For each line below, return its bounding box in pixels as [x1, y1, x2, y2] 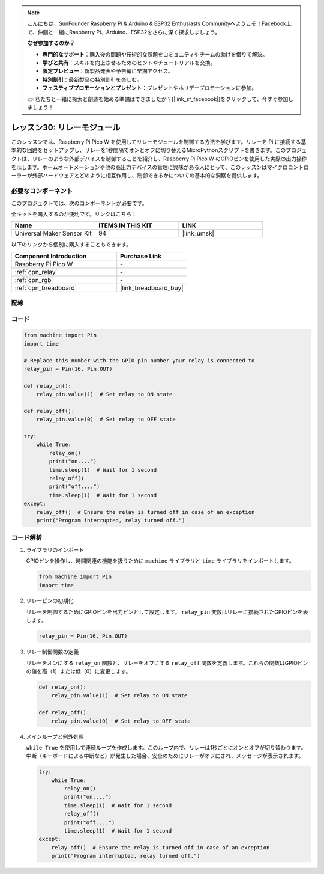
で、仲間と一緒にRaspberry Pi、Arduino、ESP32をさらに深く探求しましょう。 [27, 28, 221, 35]
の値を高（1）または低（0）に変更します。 [26, 668, 131, 675]
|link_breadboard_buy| [120, 283, 184, 292]
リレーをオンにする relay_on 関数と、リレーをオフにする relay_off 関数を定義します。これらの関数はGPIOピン [26, 659, 308, 667]
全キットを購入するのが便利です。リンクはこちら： [11, 210, 137, 218]
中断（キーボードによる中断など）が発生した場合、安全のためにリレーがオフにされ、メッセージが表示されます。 [26, 752, 304, 760]
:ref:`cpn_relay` [14, 267, 58, 276]
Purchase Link [120, 252, 162, 260]
